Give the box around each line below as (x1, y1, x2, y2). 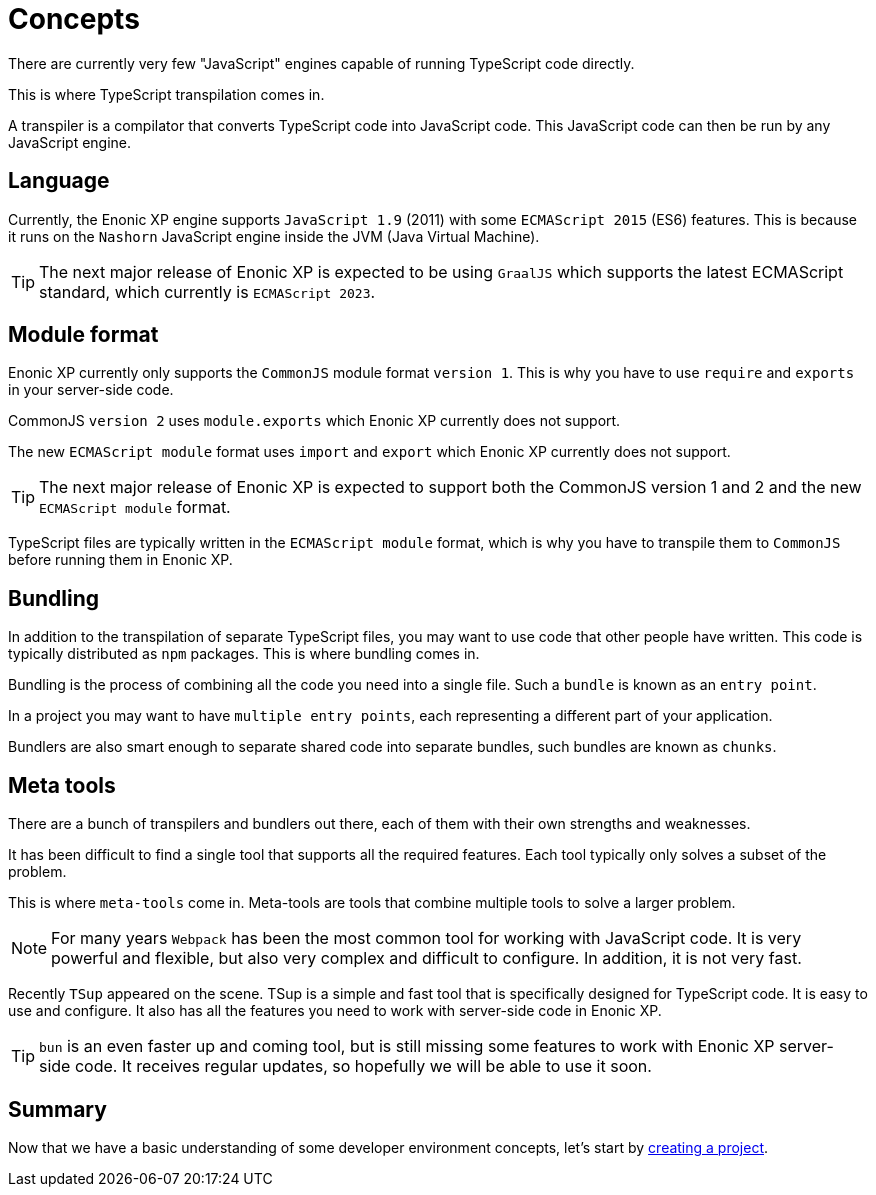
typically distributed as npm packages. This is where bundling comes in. (8, 645, 480, 663)
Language (8, 168, 110, 194)
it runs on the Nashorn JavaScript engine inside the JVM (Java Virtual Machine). (8, 227, 540, 245)
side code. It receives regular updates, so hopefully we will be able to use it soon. (39, 1056, 652, 1077)
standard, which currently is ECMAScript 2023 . (39, 281, 376, 302)
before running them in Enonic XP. (8, 551, 233, 569)
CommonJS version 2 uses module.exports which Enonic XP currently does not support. (8, 412, 621, 430)
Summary (8, 1096, 107, 1122)
